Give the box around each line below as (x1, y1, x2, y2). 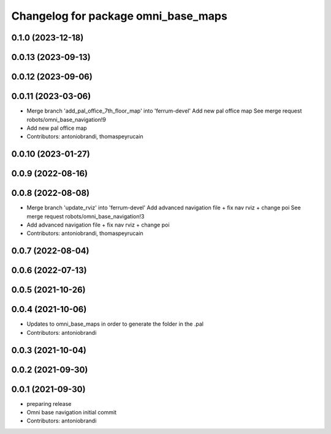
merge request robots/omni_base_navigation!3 (26, 212, 145, 220)
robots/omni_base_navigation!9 (26, 116, 107, 123)
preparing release (26, 400, 72, 407)
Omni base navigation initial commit (26, 409, 116, 416)
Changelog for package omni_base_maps (11, 9, 228, 23)
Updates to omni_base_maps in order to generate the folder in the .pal (26, 320, 204, 327)
